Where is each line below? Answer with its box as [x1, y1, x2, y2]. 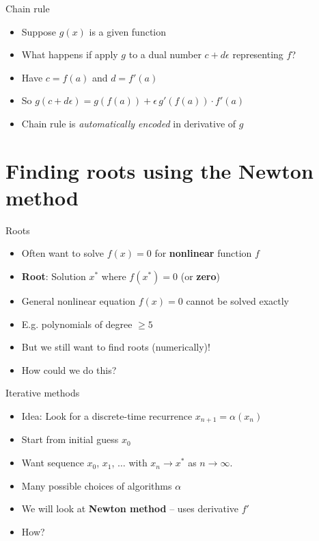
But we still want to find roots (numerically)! [21, 340, 210, 354]
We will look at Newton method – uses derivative [21, 501, 239, 516]
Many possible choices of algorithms [21, 478, 172, 492]
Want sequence [21, 455, 84, 470]
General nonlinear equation [21, 294, 136, 308]
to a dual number [128, 47, 202, 62]
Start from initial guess [21, 432, 119, 446]
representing [232, 47, 283, 62]
